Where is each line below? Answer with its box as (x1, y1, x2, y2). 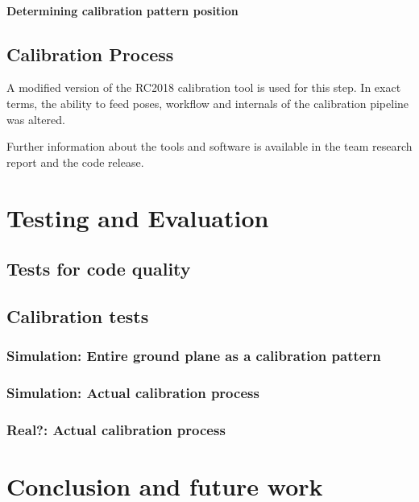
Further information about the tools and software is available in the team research (6, 138, 413, 155)
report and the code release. (6, 153, 144, 170)
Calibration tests (6, 303, 149, 328)
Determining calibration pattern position (6, 2, 239, 19)
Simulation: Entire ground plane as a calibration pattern (6, 346, 381, 366)
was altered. (6, 110, 65, 127)
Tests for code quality (6, 256, 191, 281)
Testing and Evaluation (6, 201, 269, 234)
